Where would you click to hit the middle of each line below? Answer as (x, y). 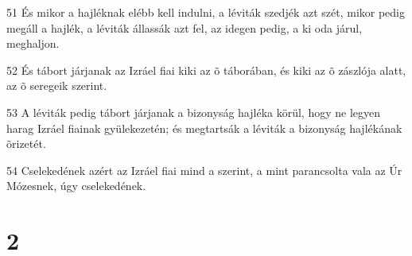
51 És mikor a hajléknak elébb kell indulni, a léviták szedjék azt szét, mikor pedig (206, 12)
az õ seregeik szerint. (57, 85)
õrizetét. (26, 144)
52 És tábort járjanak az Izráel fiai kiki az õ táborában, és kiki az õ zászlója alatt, (206, 70)
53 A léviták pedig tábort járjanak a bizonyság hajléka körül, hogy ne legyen (194, 112)
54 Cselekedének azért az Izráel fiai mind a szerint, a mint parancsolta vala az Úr (204, 170)
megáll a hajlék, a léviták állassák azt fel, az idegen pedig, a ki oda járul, (185, 27)
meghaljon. (33, 43)
